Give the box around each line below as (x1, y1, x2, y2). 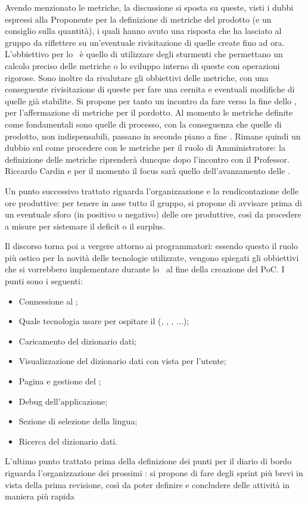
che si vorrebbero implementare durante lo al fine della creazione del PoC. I (5, 263, 285, 275)
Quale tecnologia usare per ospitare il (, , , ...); (18, 315, 189, 327)
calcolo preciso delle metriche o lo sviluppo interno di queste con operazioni (5, 59, 280, 72)
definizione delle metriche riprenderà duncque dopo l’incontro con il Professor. (5, 153, 290, 165)
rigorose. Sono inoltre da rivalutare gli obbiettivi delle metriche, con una (5, 71, 269, 83)
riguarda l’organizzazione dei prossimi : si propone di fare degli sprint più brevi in (5, 467, 303, 479)
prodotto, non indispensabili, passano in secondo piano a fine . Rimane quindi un (5, 129, 301, 142)
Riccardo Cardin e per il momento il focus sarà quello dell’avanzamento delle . (5, 164, 290, 177)
